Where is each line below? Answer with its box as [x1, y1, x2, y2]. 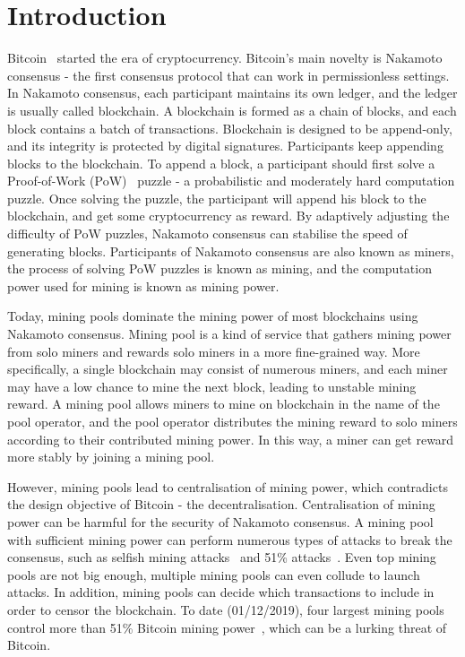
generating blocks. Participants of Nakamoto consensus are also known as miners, [7, 241, 454, 260]
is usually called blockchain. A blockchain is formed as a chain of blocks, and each [7, 100, 457, 119]
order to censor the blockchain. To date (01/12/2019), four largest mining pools [7, 600, 444, 618]
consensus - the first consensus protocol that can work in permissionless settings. [7, 65, 450, 84]
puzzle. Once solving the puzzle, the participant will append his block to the [7, 188, 426, 207]
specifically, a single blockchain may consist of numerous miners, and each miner [7, 359, 448, 378]
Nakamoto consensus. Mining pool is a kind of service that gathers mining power [7, 324, 452, 343]
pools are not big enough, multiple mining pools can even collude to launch [7, 565, 420, 584]
